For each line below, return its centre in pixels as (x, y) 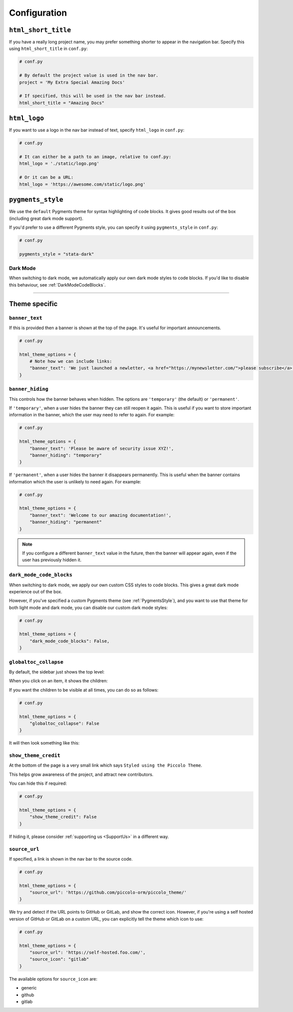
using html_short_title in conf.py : (48, 48)
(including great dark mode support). (46, 218)
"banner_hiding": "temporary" (66, 455)
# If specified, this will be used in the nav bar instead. (93, 96)
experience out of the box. (36, 591)
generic (29, 988)
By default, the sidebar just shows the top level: (57, 672)
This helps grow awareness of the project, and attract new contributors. (81, 774)
